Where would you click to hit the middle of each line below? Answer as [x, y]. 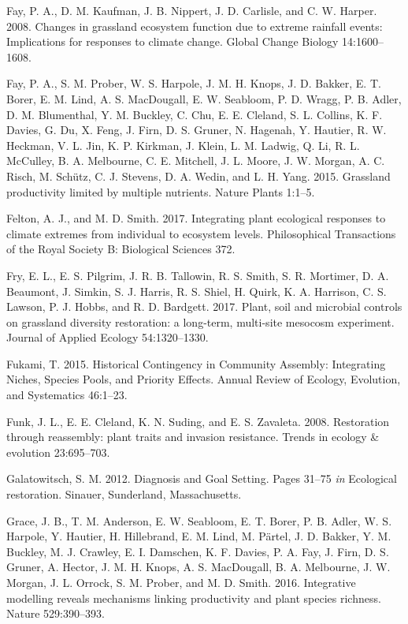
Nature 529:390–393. [56, 613]
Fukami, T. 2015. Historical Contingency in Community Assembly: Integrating [196, 363]
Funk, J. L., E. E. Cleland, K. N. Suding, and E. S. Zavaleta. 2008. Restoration [198, 421]
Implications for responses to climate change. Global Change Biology [172, 41]
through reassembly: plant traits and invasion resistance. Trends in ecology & [193, 437]
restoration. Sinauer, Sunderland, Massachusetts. [124, 494]
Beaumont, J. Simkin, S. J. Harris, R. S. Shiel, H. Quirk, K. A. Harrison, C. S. [197, 291]
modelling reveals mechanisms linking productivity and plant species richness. [194, 598]
